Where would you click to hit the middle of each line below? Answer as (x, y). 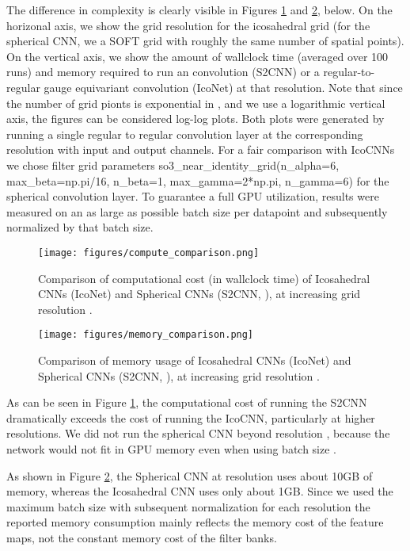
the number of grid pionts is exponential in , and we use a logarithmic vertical (196, 103)
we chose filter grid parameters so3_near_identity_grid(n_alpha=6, (173, 165)
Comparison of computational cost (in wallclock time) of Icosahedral (204, 278)
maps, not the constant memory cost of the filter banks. (142, 537)
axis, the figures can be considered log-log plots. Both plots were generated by (196, 119)
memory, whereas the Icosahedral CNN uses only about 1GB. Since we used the (200, 491)
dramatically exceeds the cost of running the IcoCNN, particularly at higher (191, 417)
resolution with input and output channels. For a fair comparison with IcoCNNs (201, 149)
